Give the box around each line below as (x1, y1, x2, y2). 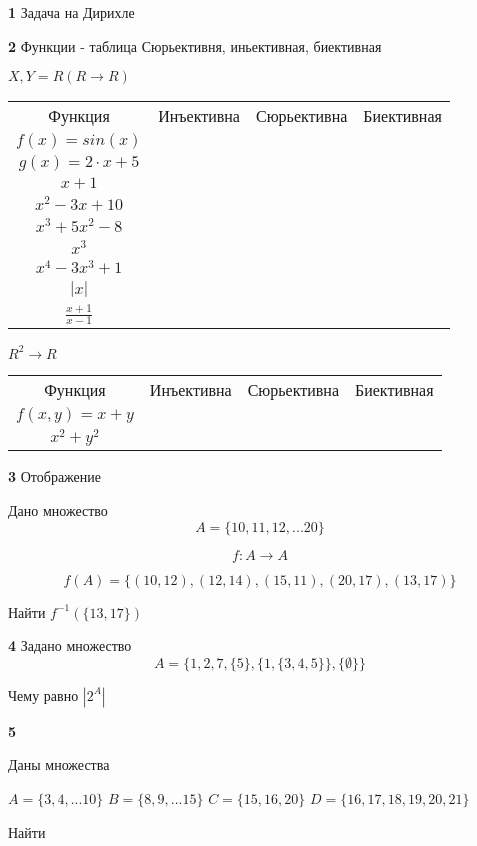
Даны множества (8, 754, 110, 775)
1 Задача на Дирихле (8, 2, 135, 22)
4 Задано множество (8, 635, 132, 656)
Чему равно (8, 684, 79, 705)
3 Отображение (8, 466, 102, 487)
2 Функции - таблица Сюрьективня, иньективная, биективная (8, 35, 382, 56)
